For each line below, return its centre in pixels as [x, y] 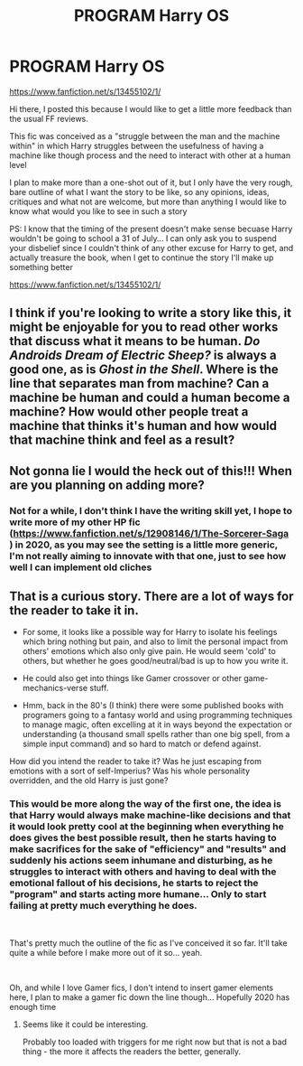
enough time [33, 1006]
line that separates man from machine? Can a [139, 383]
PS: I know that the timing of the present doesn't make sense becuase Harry [151, 229]
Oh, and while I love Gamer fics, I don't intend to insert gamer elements [142, 987]
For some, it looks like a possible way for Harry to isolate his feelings [150, 632]
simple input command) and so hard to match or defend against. [142, 744]
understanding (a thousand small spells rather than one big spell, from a [156, 734]
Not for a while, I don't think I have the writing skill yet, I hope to [151, 510]
